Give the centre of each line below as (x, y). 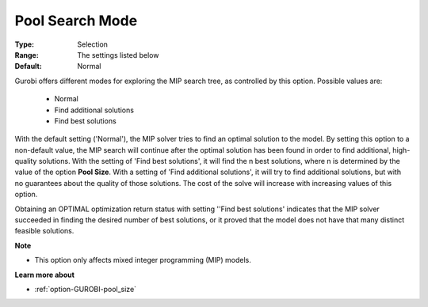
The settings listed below (118, 55)
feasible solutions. (44, 231)
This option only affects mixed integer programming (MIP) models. (143, 260)
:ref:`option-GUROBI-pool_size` (86, 289)
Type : (25, 44)
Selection (93, 44)
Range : (27, 55)
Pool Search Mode (76, 21)
